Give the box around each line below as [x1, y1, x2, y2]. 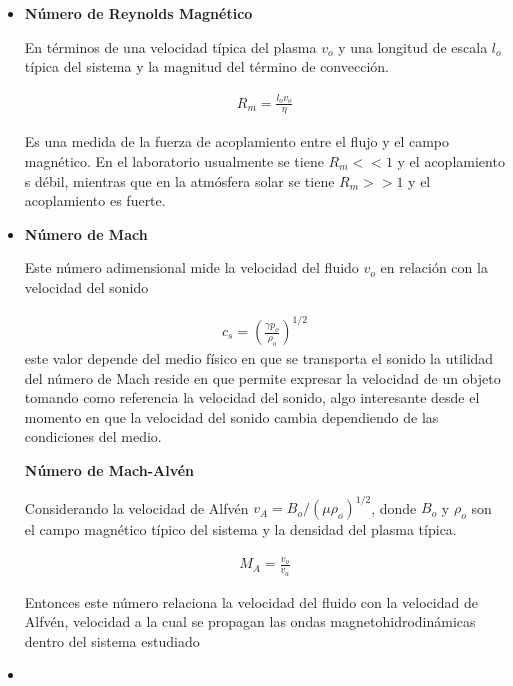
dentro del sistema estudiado [24, 630, 200, 651]
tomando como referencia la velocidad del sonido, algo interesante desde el [24, 387, 480, 408]
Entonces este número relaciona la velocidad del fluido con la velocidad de [24, 591, 478, 612]
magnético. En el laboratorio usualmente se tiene [24, 150, 324, 171]
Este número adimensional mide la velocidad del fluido [24, 257, 359, 278]
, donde [371, 497, 417, 518]
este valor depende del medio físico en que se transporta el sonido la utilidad [24, 348, 494, 369]
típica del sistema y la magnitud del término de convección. [24, 56, 389, 77]
